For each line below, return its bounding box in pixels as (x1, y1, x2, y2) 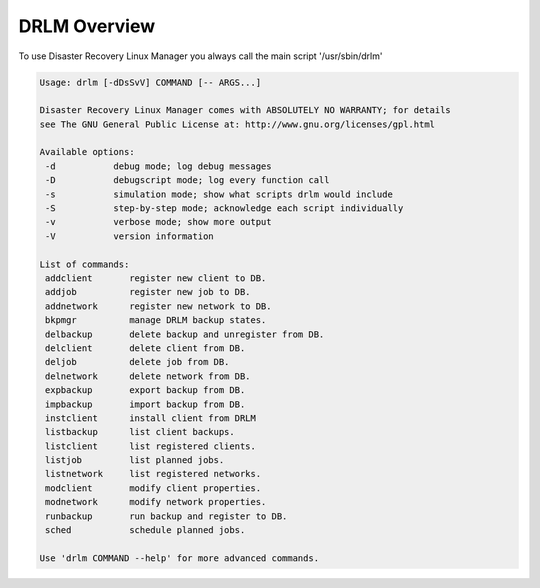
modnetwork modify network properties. (45, 496, 267, 508)
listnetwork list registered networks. (45, 468, 262, 480)
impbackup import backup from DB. (45, 398, 246, 410)
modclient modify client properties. (45, 482, 262, 494)
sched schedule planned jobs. (45, 525, 246, 536)
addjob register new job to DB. (45, 286, 251, 298)
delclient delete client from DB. (45, 342, 246, 354)
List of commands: (39, 258, 130, 270)
